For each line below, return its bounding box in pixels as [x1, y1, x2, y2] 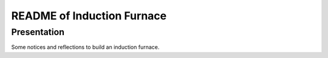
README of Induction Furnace [11, 9, 167, 22]
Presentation [11, 27, 65, 37]
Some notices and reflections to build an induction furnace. [11, 43, 160, 51]
